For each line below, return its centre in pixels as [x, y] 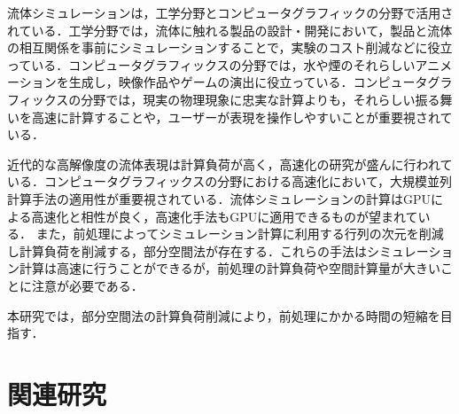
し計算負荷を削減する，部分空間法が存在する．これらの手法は [187, 250]
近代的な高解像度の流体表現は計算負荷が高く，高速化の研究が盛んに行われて [230, 164]
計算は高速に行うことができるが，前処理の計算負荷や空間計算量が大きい [229, 268]
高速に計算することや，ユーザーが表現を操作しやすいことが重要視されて [242, 117]
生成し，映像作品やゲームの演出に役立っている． [211, 82]
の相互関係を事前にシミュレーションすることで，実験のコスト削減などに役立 [230, 47]
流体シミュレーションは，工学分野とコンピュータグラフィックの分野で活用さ [230, 12]
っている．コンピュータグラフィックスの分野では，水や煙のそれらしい [211, 64]
